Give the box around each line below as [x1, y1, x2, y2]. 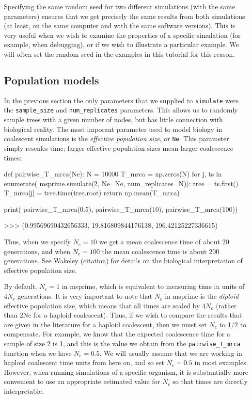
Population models [4, 72, 99, 87]
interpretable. [4, 386, 44, 396]
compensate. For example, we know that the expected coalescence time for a [4, 329, 231, 339]
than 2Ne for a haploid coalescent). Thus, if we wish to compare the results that [4, 310, 242, 320]
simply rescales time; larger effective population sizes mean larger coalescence [4, 143, 234, 153]
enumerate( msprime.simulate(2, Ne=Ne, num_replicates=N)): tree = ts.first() [4, 178, 238, 188]
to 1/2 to [219, 319, 246, 329]
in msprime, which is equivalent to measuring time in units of [62, 281, 245, 291]
